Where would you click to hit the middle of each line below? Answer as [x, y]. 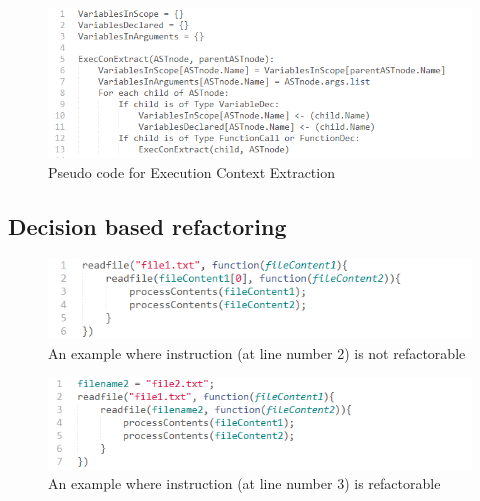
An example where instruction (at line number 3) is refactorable [244, 483]
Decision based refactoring [147, 225]
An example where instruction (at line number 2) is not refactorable [257, 352]
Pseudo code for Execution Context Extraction [191, 171]
